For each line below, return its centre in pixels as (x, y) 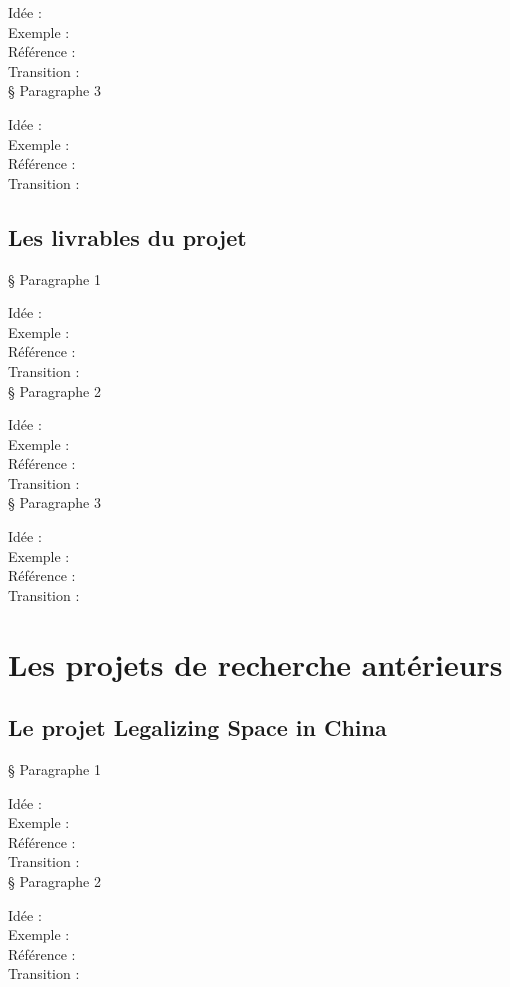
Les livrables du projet (127, 236)
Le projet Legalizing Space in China (197, 727)
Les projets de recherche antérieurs (255, 663)
